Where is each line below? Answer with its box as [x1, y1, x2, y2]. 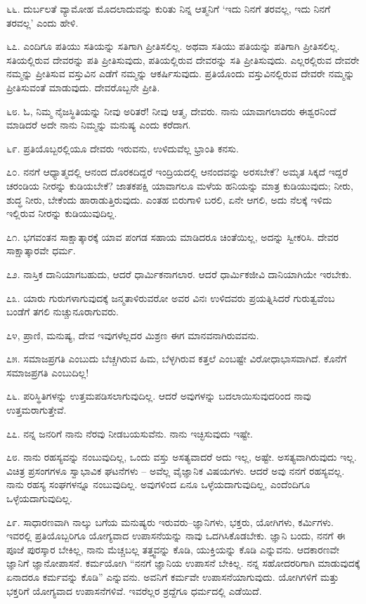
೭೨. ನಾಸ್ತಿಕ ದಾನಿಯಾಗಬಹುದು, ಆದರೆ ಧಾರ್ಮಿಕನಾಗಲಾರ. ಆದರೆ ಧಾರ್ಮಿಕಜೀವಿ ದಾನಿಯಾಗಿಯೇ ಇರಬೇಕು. [6, 266, 352, 281]
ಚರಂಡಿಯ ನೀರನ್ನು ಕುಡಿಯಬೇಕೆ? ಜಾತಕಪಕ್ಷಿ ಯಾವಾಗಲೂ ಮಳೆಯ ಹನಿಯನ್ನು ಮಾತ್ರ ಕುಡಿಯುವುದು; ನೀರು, [6, 178, 353, 192]
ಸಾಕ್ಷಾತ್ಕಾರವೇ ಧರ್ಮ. [6, 243, 76, 258]
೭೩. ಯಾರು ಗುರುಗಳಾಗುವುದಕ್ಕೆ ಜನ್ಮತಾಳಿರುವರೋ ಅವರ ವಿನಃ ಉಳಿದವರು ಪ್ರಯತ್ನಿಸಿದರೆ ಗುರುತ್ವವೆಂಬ [6, 290, 335, 305]
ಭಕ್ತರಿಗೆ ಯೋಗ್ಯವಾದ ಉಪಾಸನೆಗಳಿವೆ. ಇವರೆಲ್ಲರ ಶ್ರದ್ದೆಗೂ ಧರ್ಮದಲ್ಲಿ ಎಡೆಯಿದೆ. [6, 583, 262, 598]
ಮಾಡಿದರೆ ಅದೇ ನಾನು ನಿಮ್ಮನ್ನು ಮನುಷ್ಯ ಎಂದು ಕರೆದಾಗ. [6, 117, 191, 132]
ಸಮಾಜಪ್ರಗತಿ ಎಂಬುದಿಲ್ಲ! [6, 365, 89, 379]
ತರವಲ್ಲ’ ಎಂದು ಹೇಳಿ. [6, 15, 79, 29]
